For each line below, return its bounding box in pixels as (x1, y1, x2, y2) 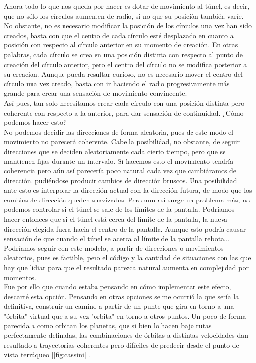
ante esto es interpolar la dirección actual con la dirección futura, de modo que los (4, 185, 252, 195)
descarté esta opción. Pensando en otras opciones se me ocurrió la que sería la (4, 291, 239, 301)
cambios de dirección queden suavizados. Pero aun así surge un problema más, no (4, 194, 250, 204)
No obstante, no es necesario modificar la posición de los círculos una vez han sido (4, 20, 252, 31)
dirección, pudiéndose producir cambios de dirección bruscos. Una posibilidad (4, 175, 237, 185)
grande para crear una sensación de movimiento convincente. (4, 88, 187, 98)
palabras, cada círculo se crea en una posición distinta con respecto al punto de (4, 49, 243, 59)
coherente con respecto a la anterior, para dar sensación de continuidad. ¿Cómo (4, 107, 244, 118)
